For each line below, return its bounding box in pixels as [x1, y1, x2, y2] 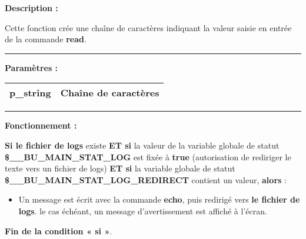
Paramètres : [5, 61, 58, 73]
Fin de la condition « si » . [5, 224, 112, 237]
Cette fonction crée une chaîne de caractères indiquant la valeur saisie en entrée [5, 21, 292, 33]
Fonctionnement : [5, 119, 77, 132]
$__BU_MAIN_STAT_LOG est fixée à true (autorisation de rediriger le [5, 150, 291, 163]
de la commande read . [5, 33, 87, 45]
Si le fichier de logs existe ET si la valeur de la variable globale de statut [5, 139, 280, 151]
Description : [5, 2, 58, 14]
